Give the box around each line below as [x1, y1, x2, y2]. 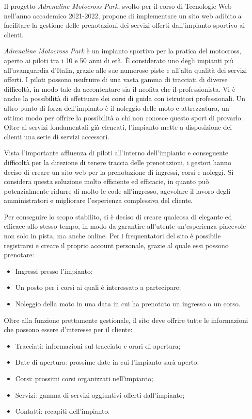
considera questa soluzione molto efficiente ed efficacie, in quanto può [4, 176, 209, 186]
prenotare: [4, 250, 34, 260]
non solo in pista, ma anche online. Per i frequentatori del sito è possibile [4, 231, 221, 241]
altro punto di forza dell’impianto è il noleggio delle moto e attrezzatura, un [4, 102, 229, 113]
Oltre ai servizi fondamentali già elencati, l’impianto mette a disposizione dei [4, 122, 232, 132]
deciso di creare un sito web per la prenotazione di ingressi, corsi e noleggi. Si [4, 167, 234, 177]
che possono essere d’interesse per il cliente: [4, 324, 133, 335]
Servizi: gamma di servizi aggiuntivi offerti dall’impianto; [15, 389, 185, 400]
